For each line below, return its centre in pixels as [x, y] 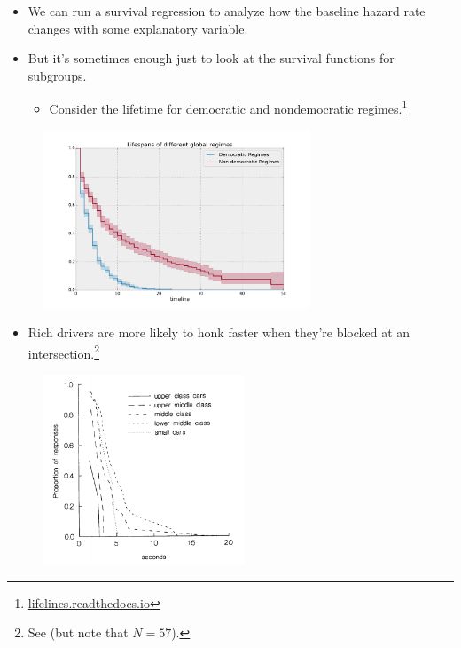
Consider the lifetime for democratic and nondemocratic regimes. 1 [228, 107]
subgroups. [57, 75]
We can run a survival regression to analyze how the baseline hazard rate [227, 11]
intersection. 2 [64, 352]
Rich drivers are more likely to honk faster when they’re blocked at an [219, 332]
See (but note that [78, 632]
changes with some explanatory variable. [138, 28]
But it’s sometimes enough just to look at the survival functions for [211, 58]
